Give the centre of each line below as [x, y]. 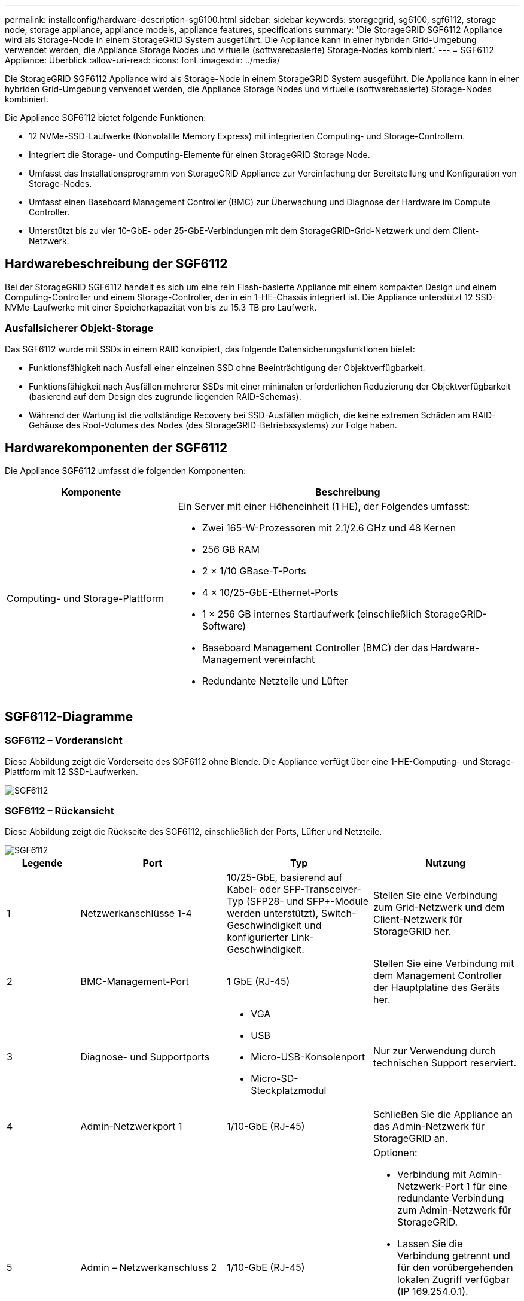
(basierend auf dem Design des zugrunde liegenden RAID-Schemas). [165, 396]
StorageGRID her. [412, 931]
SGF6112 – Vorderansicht [64, 741]
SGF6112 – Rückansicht [60, 811]
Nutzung [445, 863]
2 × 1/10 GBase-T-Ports [254, 571]
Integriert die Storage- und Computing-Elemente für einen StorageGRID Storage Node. [199, 155]
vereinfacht [290, 660]
